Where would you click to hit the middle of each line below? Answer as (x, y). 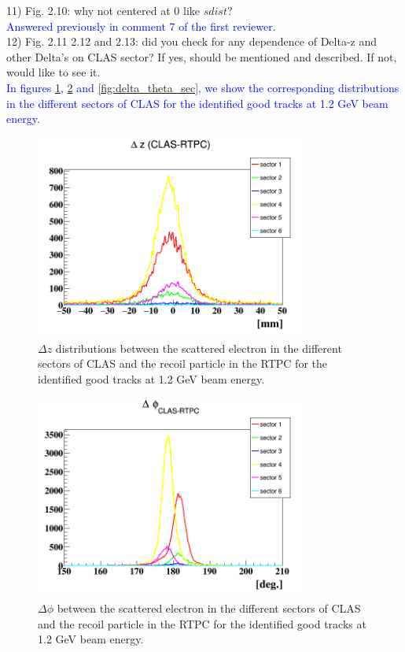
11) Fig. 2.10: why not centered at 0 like (103, 10)
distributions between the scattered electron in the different (199, 348)
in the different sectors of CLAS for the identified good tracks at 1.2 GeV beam (197, 103)
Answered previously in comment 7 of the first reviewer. (141, 26)
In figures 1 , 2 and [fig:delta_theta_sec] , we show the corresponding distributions (203, 87)
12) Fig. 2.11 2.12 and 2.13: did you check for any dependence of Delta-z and (191, 41)
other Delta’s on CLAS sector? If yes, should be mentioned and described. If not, (202, 56)
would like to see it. (53, 72)
